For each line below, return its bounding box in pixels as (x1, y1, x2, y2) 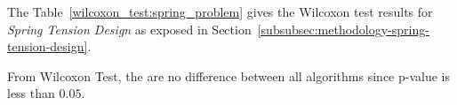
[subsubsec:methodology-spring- (257, 19, 429, 38)
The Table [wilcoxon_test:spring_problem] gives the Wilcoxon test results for (7, 3, 433, 20)
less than (7, 84, 55, 102)
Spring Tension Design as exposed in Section (7, 19, 252, 38)
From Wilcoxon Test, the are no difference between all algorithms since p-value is (7, 66, 450, 85)
